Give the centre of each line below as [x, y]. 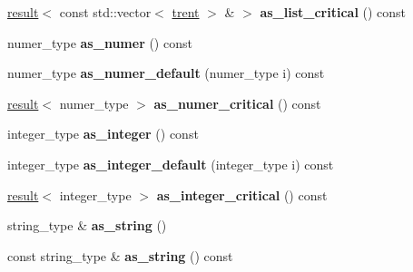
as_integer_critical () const [242, 194]
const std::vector [105, 12]
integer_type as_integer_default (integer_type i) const [171, 164]
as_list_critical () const [333, 12]
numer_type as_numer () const [100, 42]
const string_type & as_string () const [120, 255]
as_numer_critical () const [237, 103]
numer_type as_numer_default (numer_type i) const [166, 73]
